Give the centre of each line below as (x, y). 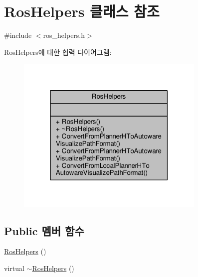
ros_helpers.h (64, 35)
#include (18, 35)
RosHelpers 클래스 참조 (82, 11)
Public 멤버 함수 (44, 230)
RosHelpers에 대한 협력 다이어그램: (58, 52)
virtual (14, 268)
